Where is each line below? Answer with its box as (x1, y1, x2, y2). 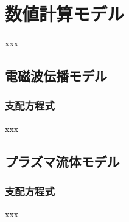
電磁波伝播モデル (5, 66, 107, 85)
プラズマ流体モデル (5, 151, 120, 170)
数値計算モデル (5, 1, 125, 26)
